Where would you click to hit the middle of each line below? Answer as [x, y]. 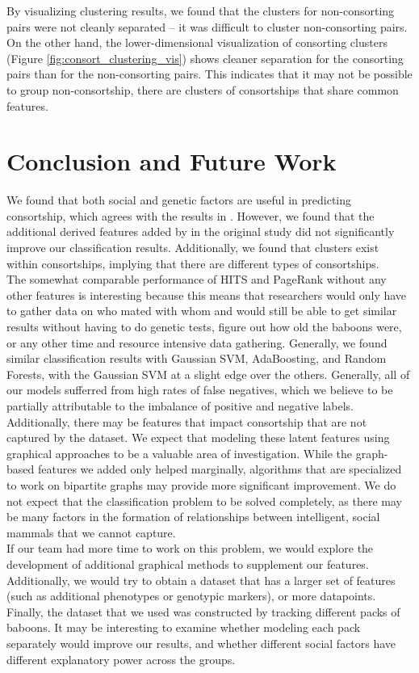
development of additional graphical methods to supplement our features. [188, 564]
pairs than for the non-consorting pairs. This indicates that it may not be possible [209, 74]
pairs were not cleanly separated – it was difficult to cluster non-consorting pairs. [207, 26]
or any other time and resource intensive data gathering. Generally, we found [197, 342]
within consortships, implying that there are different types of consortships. [193, 263]
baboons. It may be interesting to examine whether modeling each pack [184, 627]
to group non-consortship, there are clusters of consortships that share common [203, 89]
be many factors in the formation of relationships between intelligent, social [193, 517]
